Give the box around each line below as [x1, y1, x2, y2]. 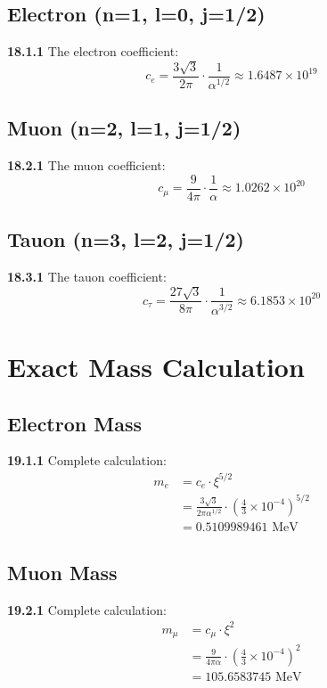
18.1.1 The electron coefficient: [7, 42, 179, 61]
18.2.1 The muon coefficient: [7, 156, 166, 175]
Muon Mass [7, 558, 118, 586]
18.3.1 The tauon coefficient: [7, 267, 167, 286]
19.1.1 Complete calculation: [7, 451, 167, 470]
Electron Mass [7, 409, 142, 437]
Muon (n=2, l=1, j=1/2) [7, 114, 241, 142]
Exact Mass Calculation [7, 348, 305, 385]
